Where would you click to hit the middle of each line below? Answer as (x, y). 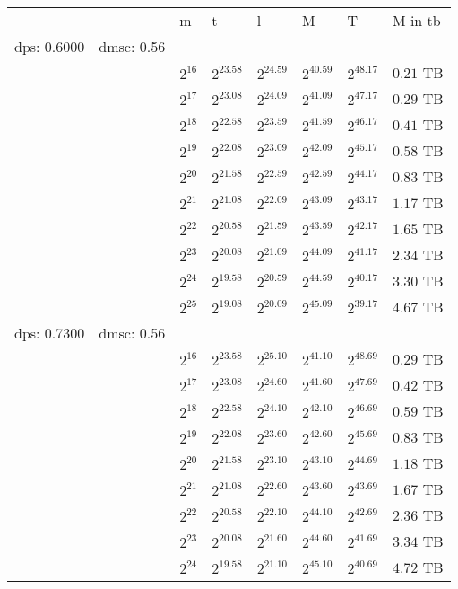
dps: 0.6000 (50, 46)
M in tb (416, 20)
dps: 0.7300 (50, 333)
